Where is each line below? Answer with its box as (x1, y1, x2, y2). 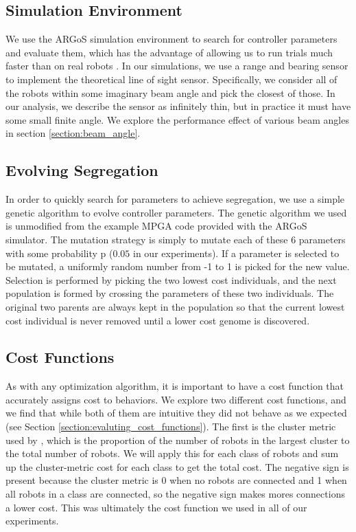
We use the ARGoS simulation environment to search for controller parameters (5, 32, 337, 46)
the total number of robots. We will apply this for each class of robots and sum (5, 446, 339, 461)
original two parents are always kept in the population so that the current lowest (5, 299, 345, 313)
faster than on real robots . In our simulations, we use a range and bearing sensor (5, 58, 348, 73)
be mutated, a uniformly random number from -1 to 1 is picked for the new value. (5, 259, 350, 274)
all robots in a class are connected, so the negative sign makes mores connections (5, 487, 345, 501)
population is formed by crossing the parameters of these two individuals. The (5, 286, 334, 300)
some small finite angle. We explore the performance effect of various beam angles (5, 112, 349, 126)
